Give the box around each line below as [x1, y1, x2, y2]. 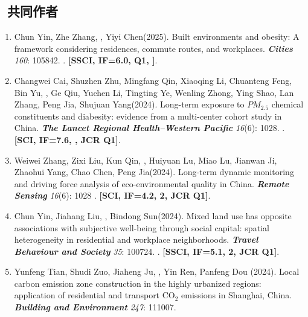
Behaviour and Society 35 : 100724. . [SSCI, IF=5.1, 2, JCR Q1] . [14, 245, 280, 257]
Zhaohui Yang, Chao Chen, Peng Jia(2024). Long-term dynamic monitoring [14, 165, 294, 178]
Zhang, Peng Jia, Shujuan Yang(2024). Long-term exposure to [14, 98, 245, 110]
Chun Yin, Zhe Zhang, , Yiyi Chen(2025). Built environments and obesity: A [14, 30, 300, 43]
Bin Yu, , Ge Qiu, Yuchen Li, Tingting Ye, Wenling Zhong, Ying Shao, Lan [14, 86, 294, 98]
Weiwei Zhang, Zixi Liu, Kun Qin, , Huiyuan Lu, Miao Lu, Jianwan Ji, [14, 153, 277, 166]
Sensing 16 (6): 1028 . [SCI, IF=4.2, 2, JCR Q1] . [14, 189, 211, 202]
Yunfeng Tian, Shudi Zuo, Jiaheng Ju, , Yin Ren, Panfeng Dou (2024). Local [14, 265, 300, 278]
